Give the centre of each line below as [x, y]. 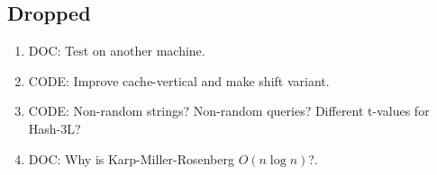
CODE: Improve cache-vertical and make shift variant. [179, 80]
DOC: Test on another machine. [117, 51]
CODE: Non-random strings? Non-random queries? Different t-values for [229, 111]
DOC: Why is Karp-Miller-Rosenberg [131, 158]
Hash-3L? [55, 128]
